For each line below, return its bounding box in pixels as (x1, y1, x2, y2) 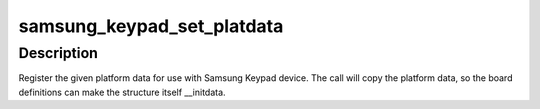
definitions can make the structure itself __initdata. (18, 86, 226, 98)
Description (18, 44, 99, 62)
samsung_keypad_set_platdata (18, 15, 284, 37)
